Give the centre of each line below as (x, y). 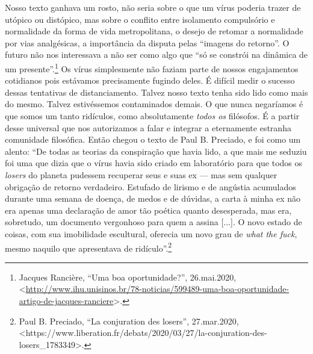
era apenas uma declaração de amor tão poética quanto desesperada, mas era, (148, 210)
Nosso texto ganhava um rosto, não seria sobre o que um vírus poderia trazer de (153, 7)
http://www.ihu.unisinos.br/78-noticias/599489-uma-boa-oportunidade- (157, 289)
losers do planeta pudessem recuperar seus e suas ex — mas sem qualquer (141, 174)
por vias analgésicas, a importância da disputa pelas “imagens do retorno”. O (147, 42)
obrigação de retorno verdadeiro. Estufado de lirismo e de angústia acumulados (150, 186)
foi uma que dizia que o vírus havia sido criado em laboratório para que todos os (154, 163)
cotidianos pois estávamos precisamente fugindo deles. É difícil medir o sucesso (150, 80)
